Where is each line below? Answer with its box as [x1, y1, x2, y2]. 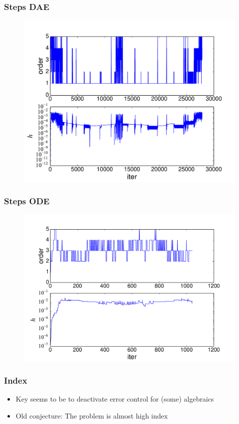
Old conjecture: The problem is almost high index [15, 410, 168, 421]
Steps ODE [4, 195, 50, 207]
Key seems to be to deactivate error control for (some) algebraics [15, 394, 214, 404]
